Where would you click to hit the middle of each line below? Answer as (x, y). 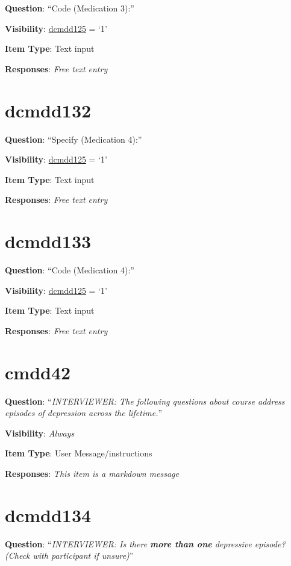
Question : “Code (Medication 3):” (70, 8)
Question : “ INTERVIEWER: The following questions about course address (145, 401)
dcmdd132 (48, 110)
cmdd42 (38, 372)
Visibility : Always (40, 433)
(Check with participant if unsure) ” (69, 555)
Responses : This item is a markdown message (92, 473)
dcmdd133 (48, 241)
